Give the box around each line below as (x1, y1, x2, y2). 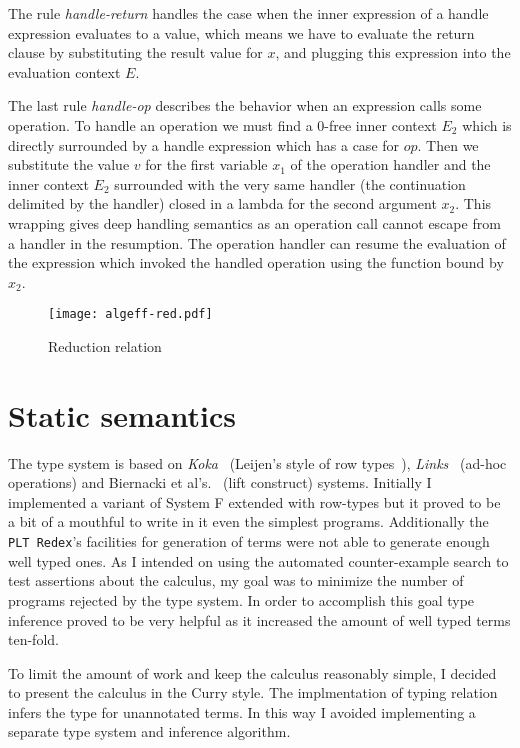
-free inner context (324, 114, 437, 135)
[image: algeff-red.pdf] (48, 307, 213, 322)
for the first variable (145, 154, 268, 175)
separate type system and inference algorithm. (8, 721, 291, 742)
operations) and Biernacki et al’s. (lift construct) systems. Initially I (8, 472, 432, 493)
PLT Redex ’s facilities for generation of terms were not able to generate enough (8, 531, 490, 552)
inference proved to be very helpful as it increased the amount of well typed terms (8, 609, 511, 630)
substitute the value (8, 154, 130, 175)
